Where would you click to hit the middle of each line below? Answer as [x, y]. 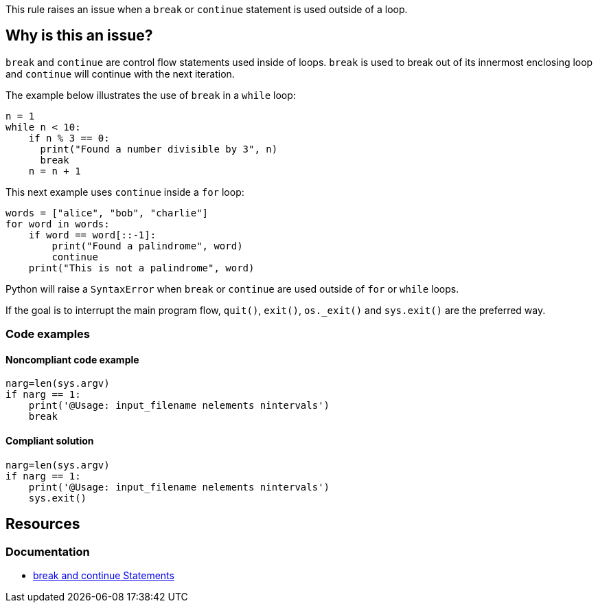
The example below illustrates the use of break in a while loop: [151, 95]
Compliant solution [50, 441]
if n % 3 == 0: [69, 138]
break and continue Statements [104, 575]
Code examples [48, 334]
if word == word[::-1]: [92, 235]
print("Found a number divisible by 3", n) [159, 149]
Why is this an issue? [79, 36]
